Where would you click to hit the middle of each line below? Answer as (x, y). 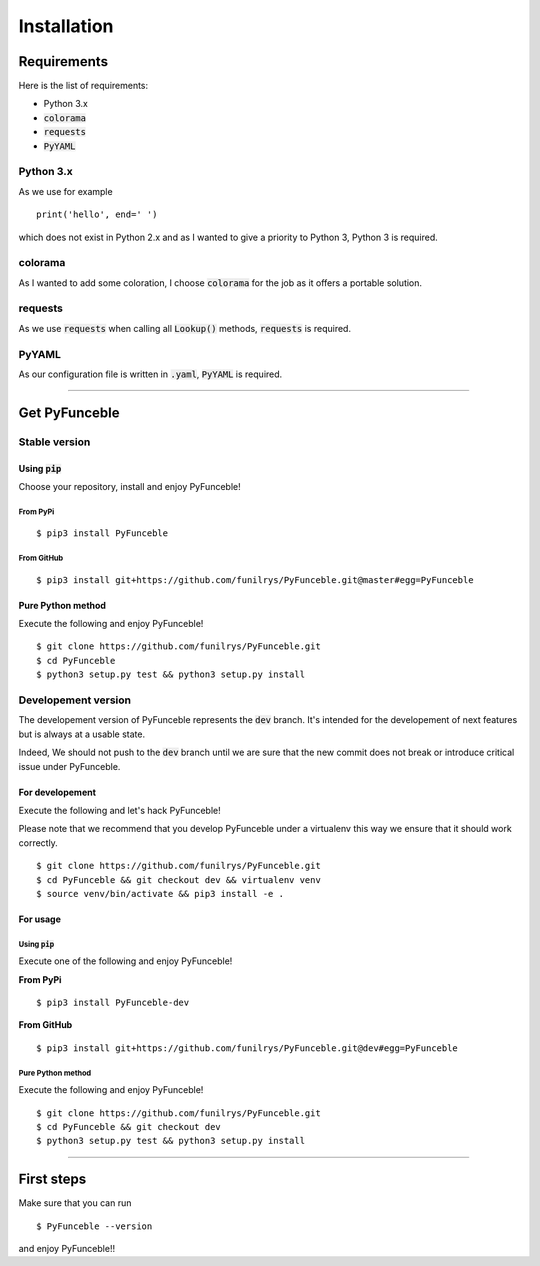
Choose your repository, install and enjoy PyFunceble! (129, 486)
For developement (57, 792)
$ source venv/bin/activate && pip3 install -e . (160, 893)
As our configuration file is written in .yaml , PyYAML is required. (150, 374)
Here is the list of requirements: (83, 86)
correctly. (38, 842)
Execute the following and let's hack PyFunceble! (120, 810)
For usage (40, 919)
